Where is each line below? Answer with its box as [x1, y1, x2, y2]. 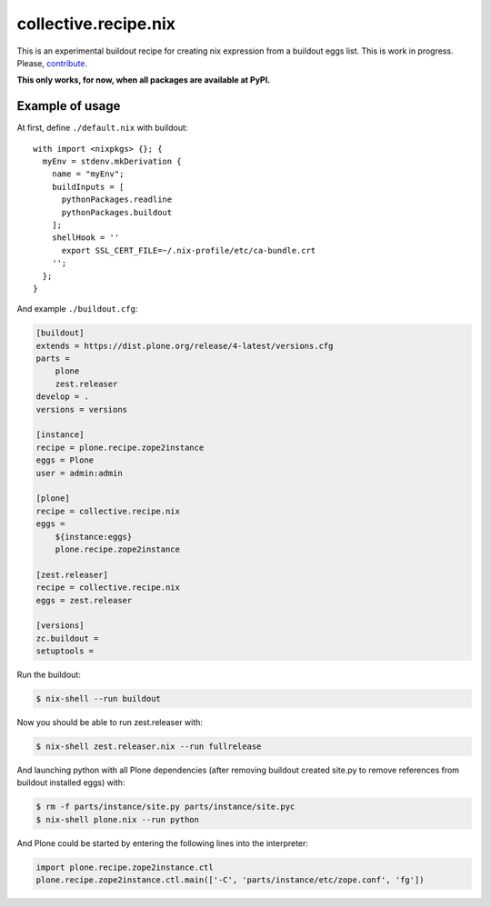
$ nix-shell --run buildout [35, 693, 161, 704]
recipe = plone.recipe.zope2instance [35, 442, 205, 453]
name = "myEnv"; [51, 169, 125, 179]
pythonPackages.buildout [61, 207, 173, 217]
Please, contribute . [16, 57, 88, 68]
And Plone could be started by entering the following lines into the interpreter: [16, 837, 309, 849]
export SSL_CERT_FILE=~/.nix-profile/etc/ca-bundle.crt [61, 245, 316, 255]
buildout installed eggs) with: [16, 777, 125, 788]
